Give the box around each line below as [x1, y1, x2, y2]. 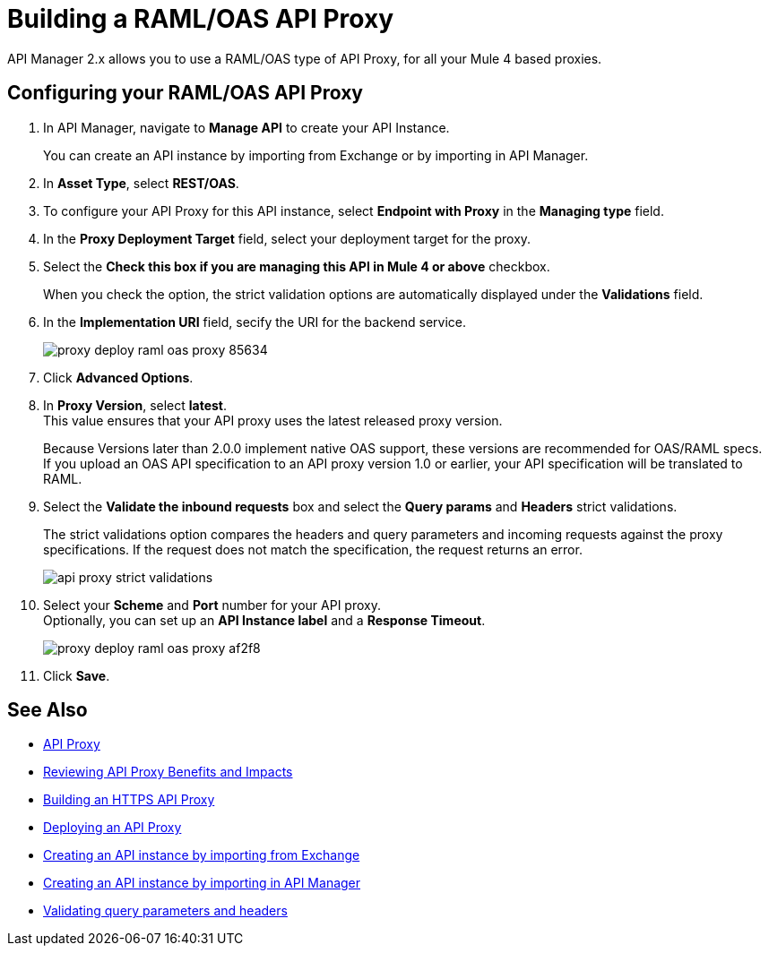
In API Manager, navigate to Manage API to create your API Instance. [43, 119, 450, 135]
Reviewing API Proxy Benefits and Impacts [43, 764, 293, 780]
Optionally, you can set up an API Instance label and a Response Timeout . [43, 612, 486, 628]
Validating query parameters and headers [43, 903, 288, 919]
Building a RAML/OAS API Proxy [7, 4, 394, 34]
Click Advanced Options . [43, 369, 194, 385]
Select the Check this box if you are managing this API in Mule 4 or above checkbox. [43, 258, 550, 274]
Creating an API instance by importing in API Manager [43, 875, 361, 891]
